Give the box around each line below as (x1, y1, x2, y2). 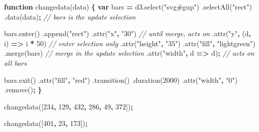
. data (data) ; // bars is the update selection (4, 11, 136, 22)
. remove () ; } (4, 84, 42, 95)
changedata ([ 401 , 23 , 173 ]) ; (4, 118, 88, 128)
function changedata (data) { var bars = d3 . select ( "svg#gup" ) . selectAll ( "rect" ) (4, 2, 252, 12)
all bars (4, 57, 27, 68)
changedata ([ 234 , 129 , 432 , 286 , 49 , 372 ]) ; (4, 101, 133, 111)
